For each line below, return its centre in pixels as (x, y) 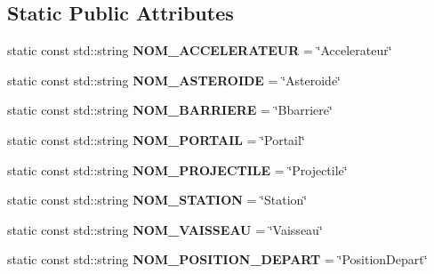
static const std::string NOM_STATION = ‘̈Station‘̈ (157, 200)
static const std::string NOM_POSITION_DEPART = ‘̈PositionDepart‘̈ (217, 259)
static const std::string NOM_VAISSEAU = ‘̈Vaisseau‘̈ (165, 229)
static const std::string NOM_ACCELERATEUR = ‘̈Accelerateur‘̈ (200, 50)
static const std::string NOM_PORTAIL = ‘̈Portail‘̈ (156, 139)
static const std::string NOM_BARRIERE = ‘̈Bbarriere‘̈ (170, 110)
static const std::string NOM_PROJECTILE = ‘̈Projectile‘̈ (177, 169)
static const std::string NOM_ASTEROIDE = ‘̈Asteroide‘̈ (174, 80)
